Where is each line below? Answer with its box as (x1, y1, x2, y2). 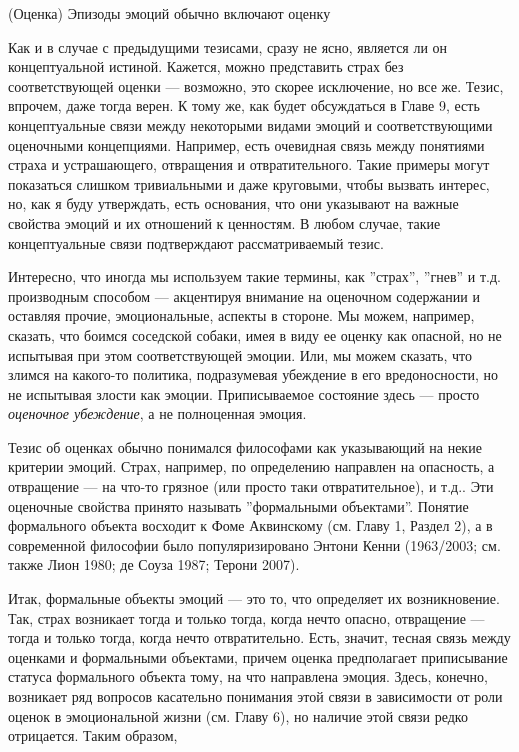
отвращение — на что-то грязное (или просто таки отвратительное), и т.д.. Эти (8, 476, 494, 497)
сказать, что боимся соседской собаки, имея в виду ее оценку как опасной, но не (8, 324, 502, 345)
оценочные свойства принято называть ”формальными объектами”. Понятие (8, 495, 469, 516)
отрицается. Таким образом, (8, 725, 178, 746)
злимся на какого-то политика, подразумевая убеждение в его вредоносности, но (8, 364, 499, 385)
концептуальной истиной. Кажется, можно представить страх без (8, 56, 404, 77)
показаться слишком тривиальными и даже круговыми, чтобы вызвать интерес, (8, 173, 490, 194)
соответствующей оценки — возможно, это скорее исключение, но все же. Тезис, (8, 75, 504, 96)
